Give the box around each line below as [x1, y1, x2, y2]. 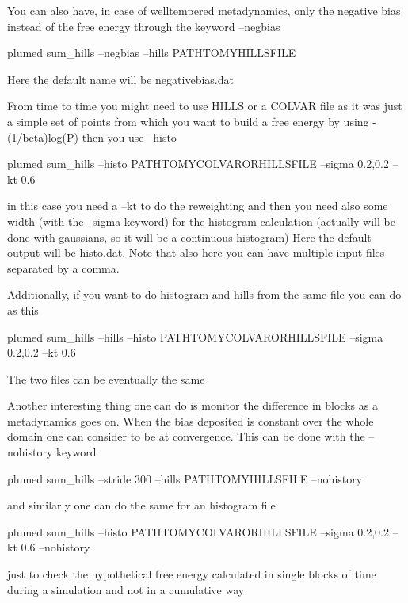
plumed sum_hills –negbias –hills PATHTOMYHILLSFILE [7, 44, 296, 61]
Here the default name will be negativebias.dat [7, 71, 234, 87]
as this [7, 301, 39, 318]
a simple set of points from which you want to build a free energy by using [7, 113, 369, 129]
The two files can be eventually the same [7, 370, 205, 387]
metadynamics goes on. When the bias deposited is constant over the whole [7, 412, 374, 429]
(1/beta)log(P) [7, 128, 79, 145]
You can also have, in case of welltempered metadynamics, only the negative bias [7, 2, 401, 18]
